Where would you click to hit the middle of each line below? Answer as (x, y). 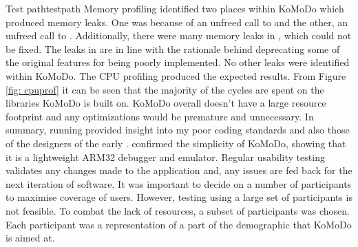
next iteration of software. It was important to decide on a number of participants (179, 183)
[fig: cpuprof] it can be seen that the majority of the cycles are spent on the (165, 89)
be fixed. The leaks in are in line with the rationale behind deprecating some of (173, 49)
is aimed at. (30, 238)
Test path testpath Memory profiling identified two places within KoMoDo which (175, 8)
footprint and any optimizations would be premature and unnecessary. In (160, 116)
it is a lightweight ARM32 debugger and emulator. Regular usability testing (165, 157)
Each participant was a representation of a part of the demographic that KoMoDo (179, 224)
